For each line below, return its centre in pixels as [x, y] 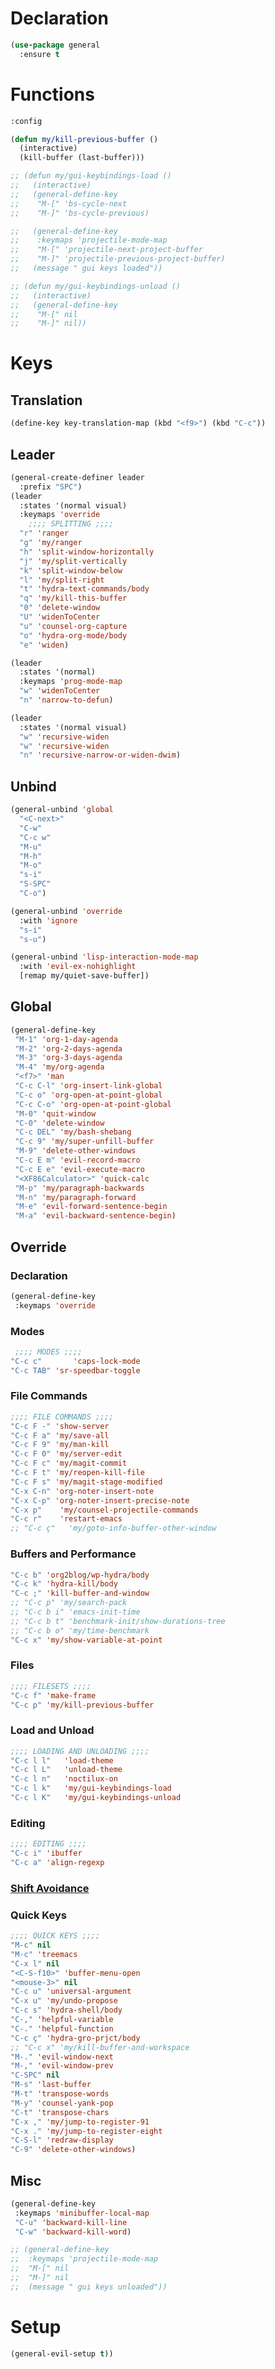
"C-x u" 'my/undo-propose [64, 2001]
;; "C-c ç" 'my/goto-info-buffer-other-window [113, 1528]
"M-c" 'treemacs [44, 1954]
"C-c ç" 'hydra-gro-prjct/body [75, 2038]
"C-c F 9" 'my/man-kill [60, 1445]
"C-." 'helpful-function [62, 2028]
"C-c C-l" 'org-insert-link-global [88, 1086]
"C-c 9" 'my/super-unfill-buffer [84, 1142]
